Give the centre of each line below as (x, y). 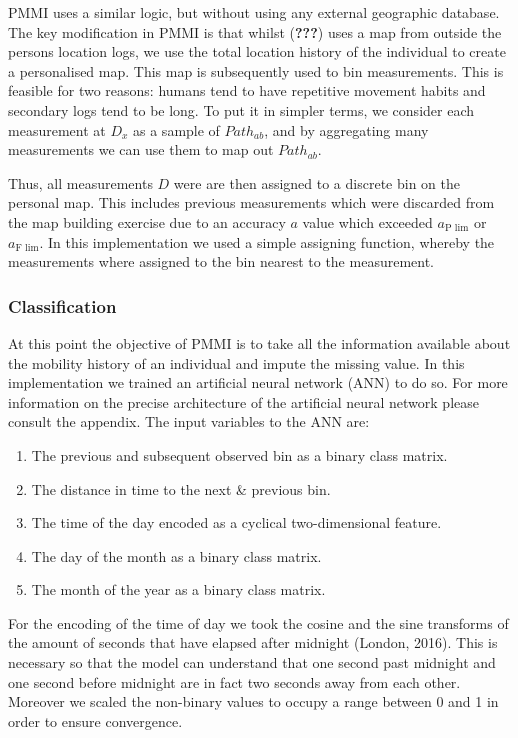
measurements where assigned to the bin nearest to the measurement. (221, 261)
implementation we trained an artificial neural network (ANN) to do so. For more (258, 382)
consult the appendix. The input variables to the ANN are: (189, 421)
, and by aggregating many (346, 129)
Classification (62, 305)
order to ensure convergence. (95, 720)
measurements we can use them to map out (141, 149)
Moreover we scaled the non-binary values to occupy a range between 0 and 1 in (253, 701)
